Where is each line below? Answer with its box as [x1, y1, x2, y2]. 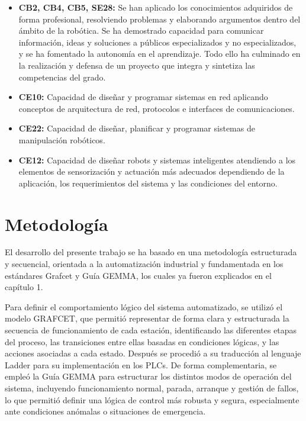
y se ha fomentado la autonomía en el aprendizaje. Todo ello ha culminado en [18, 47, 301, 60]
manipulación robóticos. [18, 133, 105, 146]
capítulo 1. [5, 281, 43, 293]
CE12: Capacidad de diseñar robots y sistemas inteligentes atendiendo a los [18, 153, 296, 166]
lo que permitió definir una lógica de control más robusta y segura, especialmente [5, 393, 299, 406]
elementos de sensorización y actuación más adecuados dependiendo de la [18, 165, 285, 178]
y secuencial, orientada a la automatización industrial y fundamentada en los [5, 258, 284, 270]
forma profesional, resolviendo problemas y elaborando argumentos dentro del [18, 12, 301, 25]
